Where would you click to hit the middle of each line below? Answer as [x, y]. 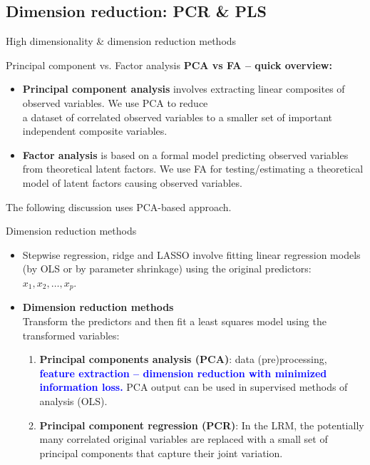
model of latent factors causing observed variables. [132, 182]
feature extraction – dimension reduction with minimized [183, 373]
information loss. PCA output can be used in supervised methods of [194, 387]
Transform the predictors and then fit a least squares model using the [174, 321]
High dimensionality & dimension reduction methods [121, 41]
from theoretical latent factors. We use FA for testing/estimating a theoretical [193, 169]
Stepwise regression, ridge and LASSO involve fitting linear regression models [191, 254]
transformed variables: [71, 335]
